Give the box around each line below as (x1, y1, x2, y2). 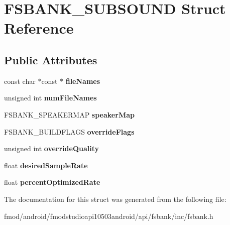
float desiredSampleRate (4, 160, 88, 170)
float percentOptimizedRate (4, 177, 100, 187)
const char (4, 75, 36, 86)
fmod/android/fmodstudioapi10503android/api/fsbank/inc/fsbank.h (4, 210, 213, 221)
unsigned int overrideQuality (4, 143, 99, 154)
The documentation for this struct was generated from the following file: (4, 193, 226, 204)
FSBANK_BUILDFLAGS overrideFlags (4, 126, 135, 137)
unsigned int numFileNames (4, 92, 97, 103)
